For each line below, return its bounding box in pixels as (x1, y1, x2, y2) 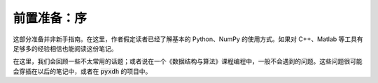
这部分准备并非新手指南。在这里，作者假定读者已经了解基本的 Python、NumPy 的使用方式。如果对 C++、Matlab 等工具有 (13, 35, 363, 43)
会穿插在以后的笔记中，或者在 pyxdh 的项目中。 (13, 67, 152, 75)
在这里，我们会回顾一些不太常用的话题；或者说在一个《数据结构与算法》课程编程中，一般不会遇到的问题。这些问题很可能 (13, 57, 363, 66)
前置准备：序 (13, 10, 87, 26)
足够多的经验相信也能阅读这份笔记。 (13, 44, 118, 52)
